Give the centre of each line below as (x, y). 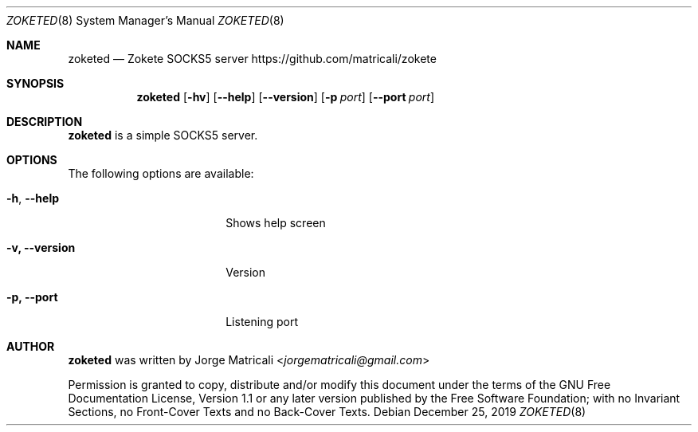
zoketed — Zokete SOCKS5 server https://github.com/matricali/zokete (252, 59)
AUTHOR (31, 346)
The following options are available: (161, 173)
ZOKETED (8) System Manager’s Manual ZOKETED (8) (145, 20)
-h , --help (33, 198)
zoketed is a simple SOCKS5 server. (163, 135)
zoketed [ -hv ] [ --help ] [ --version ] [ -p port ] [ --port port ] (286, 97)
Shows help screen (276, 223)
